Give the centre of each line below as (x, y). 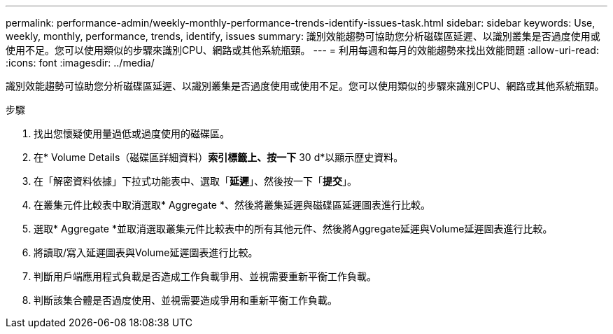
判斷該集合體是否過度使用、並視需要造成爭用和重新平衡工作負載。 (185, 300)
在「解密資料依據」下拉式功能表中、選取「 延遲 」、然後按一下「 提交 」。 (195, 181)
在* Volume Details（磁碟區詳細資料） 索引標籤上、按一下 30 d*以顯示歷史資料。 (219, 157)
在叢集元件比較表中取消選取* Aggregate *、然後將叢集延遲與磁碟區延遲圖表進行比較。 (232, 205)
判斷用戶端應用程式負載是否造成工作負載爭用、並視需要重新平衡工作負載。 (205, 276)
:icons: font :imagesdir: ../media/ (80, 63)
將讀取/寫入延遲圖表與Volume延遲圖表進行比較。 (146, 252)
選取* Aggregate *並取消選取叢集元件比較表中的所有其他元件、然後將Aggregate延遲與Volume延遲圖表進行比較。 (293, 229)
